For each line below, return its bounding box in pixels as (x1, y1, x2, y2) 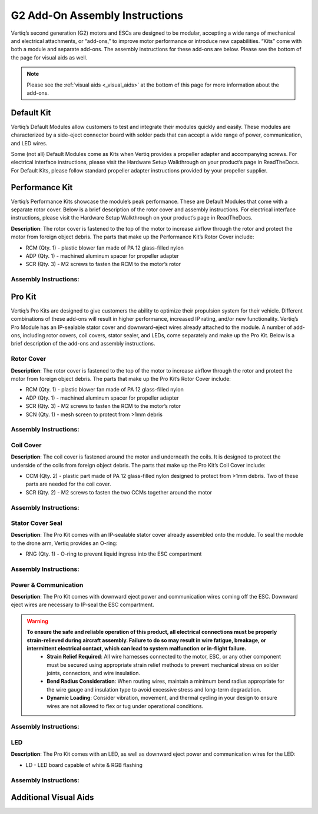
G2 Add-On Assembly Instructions (11, 9, 184, 22)
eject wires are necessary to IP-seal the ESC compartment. (11, 601, 154, 609)
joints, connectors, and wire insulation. (47, 670, 141, 677)
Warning (26, 617, 48, 624)
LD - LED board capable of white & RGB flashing (25, 761, 143, 768)
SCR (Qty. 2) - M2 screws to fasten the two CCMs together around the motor (25, 489, 212, 496)
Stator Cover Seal (11, 519, 62, 527)
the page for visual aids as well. (11, 54, 88, 61)
